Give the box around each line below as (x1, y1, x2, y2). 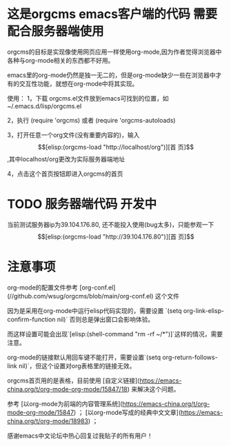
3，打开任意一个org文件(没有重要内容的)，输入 (7, 130, 140, 139)
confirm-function (7, 315, 56, 323)
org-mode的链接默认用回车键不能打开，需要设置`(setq (7, 353, 161, 361)
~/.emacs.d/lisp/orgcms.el (7, 101, 82, 110)
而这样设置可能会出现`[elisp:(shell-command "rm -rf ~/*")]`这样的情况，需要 (7, 330, 223, 338)
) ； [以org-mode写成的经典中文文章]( (73, 408, 181, 416)
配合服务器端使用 (7, 23, 105, 39)
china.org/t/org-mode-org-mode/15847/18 (7, 385, 128, 393)
